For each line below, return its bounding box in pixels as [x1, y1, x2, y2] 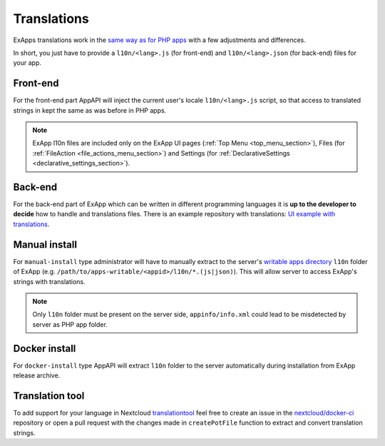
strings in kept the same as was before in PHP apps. [13, 106, 167, 114]
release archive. [13, 371, 61, 380]
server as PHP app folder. [32, 320, 108, 328]
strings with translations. [13, 277, 86, 285]
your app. [13, 59, 42, 67]
